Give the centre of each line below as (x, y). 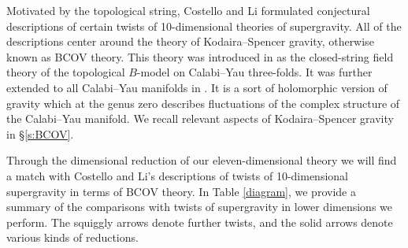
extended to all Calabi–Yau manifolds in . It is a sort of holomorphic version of (197, 87)
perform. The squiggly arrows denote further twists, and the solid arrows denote (200, 222)
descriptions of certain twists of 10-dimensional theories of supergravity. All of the (204, 26)
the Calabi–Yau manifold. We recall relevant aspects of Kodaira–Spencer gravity (200, 118)
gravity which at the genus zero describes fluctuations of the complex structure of (203, 103)
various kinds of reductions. (72, 237)
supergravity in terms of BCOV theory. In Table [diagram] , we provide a (181, 191)
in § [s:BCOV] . (40, 133)
